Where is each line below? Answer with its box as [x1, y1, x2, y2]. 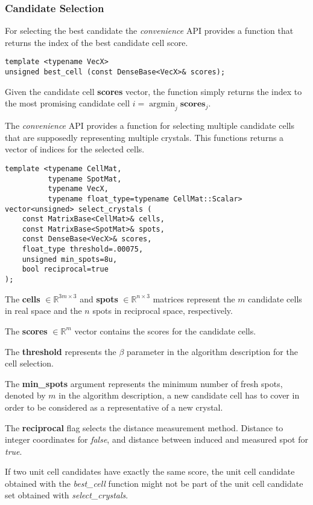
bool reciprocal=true [22, 265, 109, 274]
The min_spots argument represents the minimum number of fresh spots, [5, 377, 283, 389]
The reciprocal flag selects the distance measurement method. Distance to [5, 421, 283, 434]
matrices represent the [153, 292, 235, 305]
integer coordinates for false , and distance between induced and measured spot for [5, 433, 308, 446]
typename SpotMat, [48, 174, 122, 183]
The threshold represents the [5, 345, 116, 357]
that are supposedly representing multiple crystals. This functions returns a [5, 131, 284, 143]
